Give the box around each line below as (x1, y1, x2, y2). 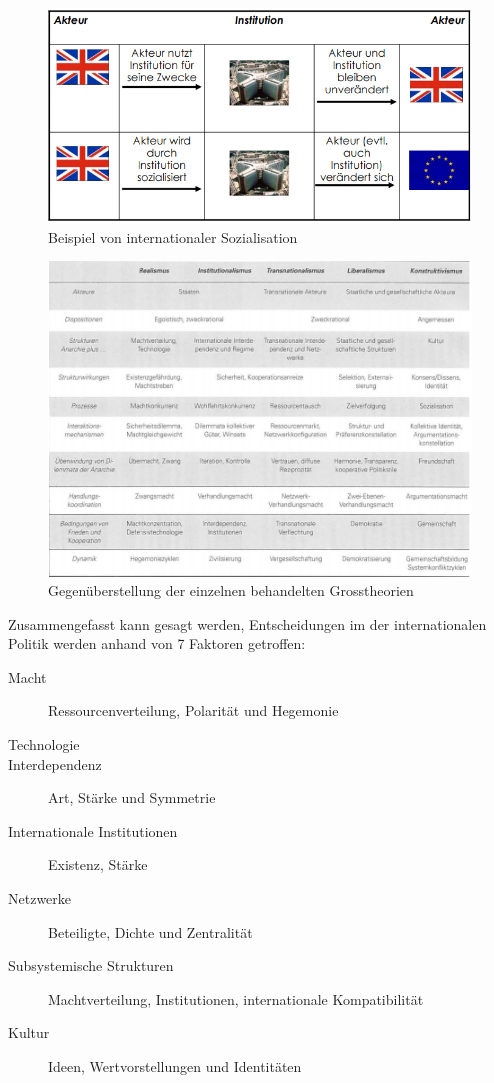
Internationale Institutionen (8, 820, 178, 841)
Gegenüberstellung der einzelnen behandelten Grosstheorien (48, 580, 414, 601)
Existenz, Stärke (48, 854, 148, 875)
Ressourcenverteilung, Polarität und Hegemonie (48, 700, 339, 721)
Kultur (8, 1022, 50, 1043)
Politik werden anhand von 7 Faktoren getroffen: (8, 633, 306, 654)
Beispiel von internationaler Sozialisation (48, 226, 298, 247)
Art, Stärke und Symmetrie (48, 787, 216, 808)
